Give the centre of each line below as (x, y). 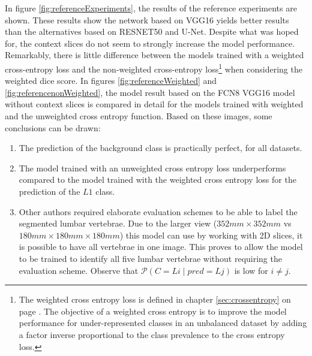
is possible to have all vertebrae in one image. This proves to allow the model (161, 247)
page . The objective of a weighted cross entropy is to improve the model (153, 311)
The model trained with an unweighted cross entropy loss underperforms (152, 168)
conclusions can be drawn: (53, 127)
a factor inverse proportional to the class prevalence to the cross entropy (152, 334)
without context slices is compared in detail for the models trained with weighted (154, 104)
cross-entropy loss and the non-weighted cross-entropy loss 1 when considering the (154, 68)
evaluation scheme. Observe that (79, 270)
